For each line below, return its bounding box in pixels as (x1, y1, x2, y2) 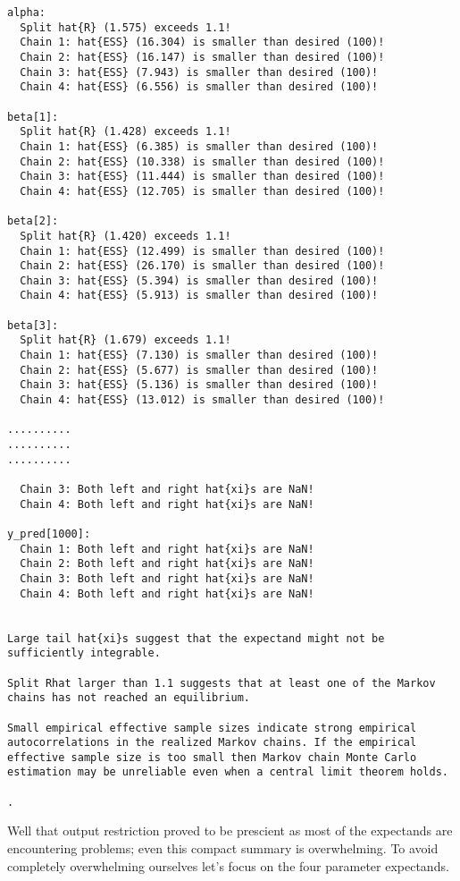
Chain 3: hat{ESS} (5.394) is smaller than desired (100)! (20, 274, 379, 287)
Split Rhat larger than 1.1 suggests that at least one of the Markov (7, 676, 436, 690)
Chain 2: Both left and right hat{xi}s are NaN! (20, 557, 314, 571)
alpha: (7, 6, 46, 19)
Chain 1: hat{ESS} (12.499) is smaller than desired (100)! (20, 244, 385, 258)
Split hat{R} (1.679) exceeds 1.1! (20, 334, 231, 347)
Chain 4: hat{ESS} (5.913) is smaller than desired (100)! (20, 289, 379, 302)
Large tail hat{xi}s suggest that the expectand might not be (7, 631, 385, 645)
